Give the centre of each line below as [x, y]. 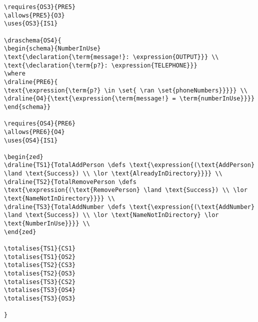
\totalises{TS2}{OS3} [40, 273]
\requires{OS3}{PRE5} [40, 7]
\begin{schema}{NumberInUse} [52, 49]
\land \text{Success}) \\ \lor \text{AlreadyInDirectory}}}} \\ [113, 174]
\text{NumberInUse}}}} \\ [47, 224]
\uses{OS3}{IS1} [31, 24]
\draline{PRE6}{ [31, 82]
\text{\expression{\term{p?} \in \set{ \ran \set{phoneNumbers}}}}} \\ [126, 90]
